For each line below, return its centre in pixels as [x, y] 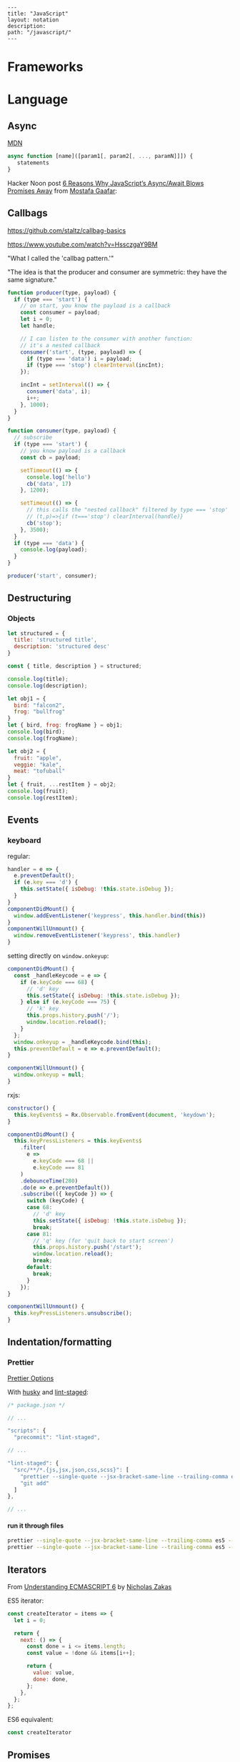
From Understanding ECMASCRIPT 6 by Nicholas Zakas [90, 1586]
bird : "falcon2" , [40, 705]
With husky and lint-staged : [48, 1392]
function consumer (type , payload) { [62, 431]
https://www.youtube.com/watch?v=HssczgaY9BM [83, 244]
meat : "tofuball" [40, 771]
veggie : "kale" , [38, 765]
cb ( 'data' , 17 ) [49, 484]
